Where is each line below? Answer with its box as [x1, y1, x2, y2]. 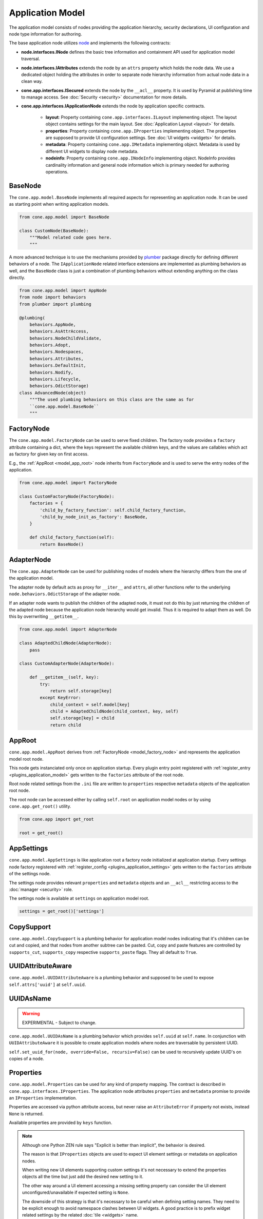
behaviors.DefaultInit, [29, 363, 86, 368]
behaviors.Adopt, [29, 342, 71, 348]
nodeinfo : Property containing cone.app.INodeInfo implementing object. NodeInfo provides [45, 155, 236, 161]
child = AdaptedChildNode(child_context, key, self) [50, 708, 179, 714]
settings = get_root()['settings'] [19, 908, 104, 914]
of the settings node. [9, 871, 51, 877]
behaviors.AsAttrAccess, [29, 329, 89, 334]
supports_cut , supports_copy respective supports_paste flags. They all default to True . [9, 949, 198, 955]
